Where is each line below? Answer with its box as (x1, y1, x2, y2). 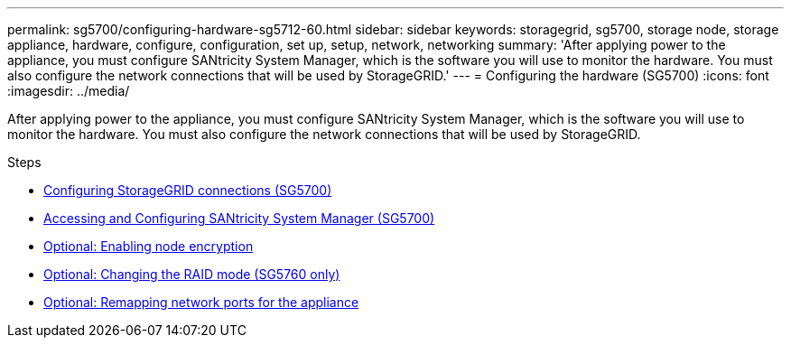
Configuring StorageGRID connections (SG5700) (43, 182, 332, 198)
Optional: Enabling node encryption (43, 238, 254, 254)
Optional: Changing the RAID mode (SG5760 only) (43, 266, 340, 282)
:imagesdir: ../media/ (7, 83, 130, 98)
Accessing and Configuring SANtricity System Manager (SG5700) (43, 210, 435, 226)
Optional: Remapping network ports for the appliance (43, 294, 359, 310)
